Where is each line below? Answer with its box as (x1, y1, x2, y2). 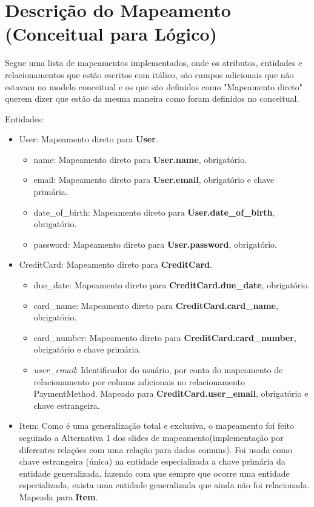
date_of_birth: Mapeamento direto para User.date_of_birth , (33, 205, 275, 218)
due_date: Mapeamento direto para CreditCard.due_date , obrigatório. (33, 279, 310, 291)
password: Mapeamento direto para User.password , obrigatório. (33, 237, 277, 250)
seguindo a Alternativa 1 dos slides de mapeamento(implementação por (19, 431, 284, 443)
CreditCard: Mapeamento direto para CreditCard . (19, 258, 212, 271)
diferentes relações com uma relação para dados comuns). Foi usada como (19, 443, 293, 456)
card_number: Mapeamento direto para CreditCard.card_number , (33, 331, 296, 343)
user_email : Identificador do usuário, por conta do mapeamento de (33, 363, 283, 376)
